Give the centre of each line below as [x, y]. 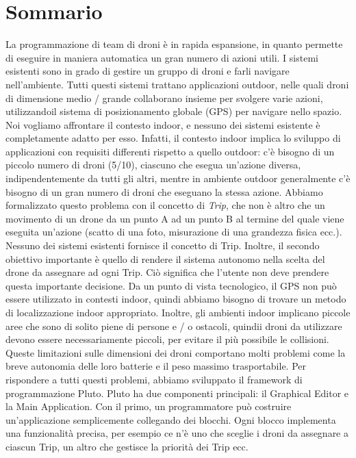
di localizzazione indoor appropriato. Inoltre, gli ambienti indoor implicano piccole [178, 312]
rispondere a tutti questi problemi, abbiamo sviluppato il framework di [154, 379]
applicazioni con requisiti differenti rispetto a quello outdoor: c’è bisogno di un [170, 151]
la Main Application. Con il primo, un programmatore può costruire [149, 406]
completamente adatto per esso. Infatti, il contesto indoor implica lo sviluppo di [173, 138]
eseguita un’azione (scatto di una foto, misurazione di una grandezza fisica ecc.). [174, 232]
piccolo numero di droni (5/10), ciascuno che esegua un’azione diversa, [153, 165]
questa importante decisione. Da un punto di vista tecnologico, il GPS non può [171, 285]
